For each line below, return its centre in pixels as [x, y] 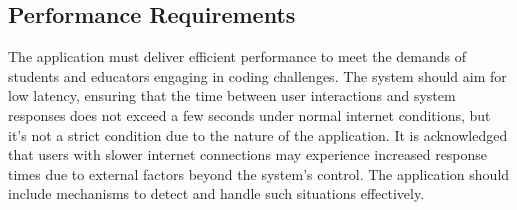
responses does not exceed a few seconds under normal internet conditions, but [249, 114]
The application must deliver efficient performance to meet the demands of [237, 56]
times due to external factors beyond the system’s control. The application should [259, 173]
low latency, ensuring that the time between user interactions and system [232, 95]
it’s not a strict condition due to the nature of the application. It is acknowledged [258, 134]
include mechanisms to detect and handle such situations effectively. [216, 193]
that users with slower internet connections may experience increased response [248, 154]
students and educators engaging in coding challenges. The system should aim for [257, 75]
